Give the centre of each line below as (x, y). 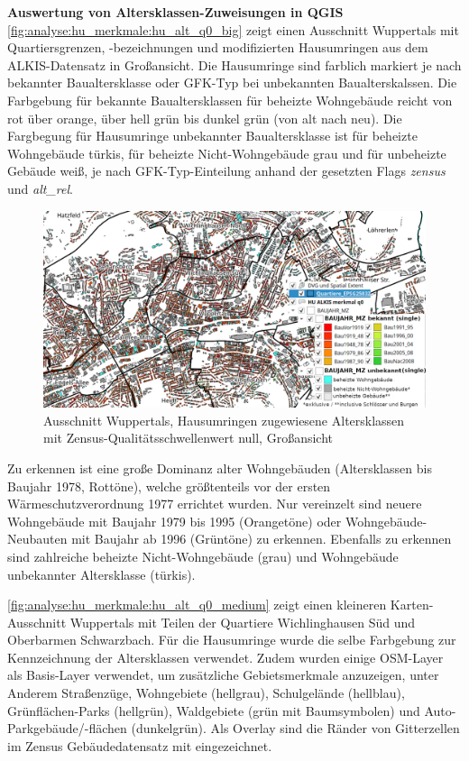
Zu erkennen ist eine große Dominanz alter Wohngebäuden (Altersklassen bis (220, 468)
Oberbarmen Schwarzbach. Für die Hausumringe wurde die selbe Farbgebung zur (232, 640)
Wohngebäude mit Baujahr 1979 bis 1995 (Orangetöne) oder (175, 521)
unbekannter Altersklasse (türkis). (101, 574)
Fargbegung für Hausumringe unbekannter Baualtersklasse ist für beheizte (212, 136)
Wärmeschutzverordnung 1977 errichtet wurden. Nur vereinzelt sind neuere (215, 504)
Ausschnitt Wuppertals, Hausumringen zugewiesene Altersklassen (224, 420)
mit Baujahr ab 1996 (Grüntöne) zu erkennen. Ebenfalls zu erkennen (262, 539)
